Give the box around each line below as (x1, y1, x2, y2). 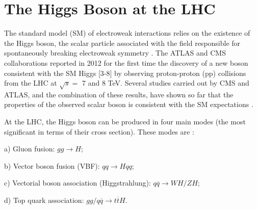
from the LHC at (4, 77, 57, 88)
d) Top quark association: (4, 195, 84, 205)
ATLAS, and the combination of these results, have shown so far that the (4, 89, 234, 99)
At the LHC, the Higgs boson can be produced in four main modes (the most (4, 116, 246, 127)
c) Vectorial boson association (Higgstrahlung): (4, 177, 151, 188)
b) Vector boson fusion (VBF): (4, 160, 100, 171)
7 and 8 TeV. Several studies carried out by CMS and (82, 77, 249, 88)
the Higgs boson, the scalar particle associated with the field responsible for (4, 37, 241, 48)
